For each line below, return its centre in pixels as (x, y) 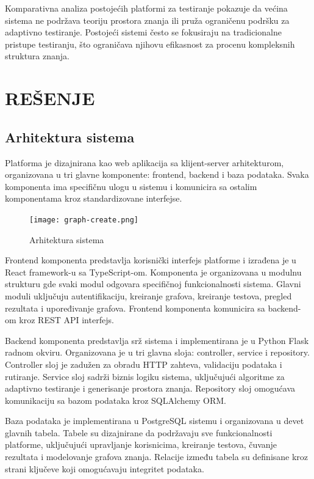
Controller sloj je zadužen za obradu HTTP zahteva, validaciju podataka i (144, 364)
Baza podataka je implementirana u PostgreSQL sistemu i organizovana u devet (155, 421)
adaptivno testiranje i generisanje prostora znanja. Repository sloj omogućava (150, 388)
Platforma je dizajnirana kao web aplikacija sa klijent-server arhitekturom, (145, 162)
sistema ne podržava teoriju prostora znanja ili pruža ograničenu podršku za (147, 20)
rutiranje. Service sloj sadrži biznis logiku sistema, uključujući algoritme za (145, 376)
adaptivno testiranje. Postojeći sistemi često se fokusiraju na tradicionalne (143, 32)
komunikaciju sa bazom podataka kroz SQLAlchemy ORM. (116, 400)
